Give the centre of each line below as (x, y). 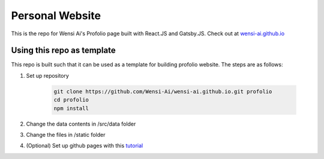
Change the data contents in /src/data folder (81, 124)
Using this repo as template (64, 51)
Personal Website (56, 16)
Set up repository (47, 75)
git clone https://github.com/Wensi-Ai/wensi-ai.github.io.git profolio (163, 91)
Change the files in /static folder (66, 134)
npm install (71, 108)
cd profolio (71, 100)
